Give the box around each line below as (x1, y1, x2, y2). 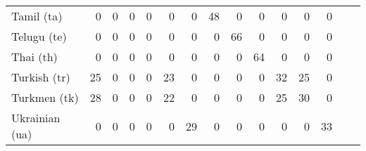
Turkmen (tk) (11, 89, 79, 105)
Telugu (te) (11, 28, 67, 44)
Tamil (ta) (11, 8, 63, 24)
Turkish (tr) (11, 69, 70, 85)
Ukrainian (11, 110, 61, 126)
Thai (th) (11, 48, 58, 65)
